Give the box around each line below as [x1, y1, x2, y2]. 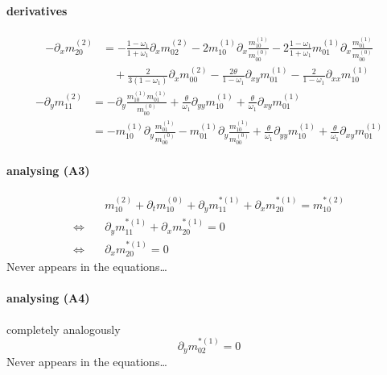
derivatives [6, 2, 68, 19]
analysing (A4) [6, 290, 90, 306]
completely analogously [6, 320, 121, 337]
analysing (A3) [6, 161, 90, 178]
